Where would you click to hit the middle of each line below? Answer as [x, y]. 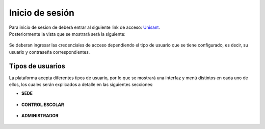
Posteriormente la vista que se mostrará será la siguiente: [67, 34]
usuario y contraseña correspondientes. [50, 52]
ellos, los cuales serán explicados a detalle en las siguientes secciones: [81, 85]
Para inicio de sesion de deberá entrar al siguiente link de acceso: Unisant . [85, 27]
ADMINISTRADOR [40, 116]
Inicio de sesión [42, 13]
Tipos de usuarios [37, 66]
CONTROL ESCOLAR [43, 105]
